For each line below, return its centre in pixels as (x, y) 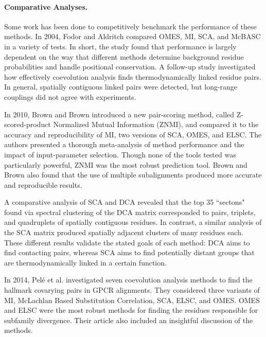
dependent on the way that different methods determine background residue (124, 56)
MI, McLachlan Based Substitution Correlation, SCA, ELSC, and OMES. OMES (132, 300)
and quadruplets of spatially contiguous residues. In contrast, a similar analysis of (133, 222)
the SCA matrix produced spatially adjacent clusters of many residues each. (124, 232)
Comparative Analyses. (46, 6)
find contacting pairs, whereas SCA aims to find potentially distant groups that (129, 252)
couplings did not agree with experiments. (70, 96)
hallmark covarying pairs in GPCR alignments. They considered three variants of (132, 290)
